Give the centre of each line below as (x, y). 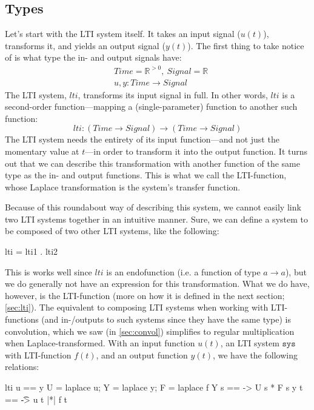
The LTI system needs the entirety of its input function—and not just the (142, 139)
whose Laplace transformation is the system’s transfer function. (123, 187)
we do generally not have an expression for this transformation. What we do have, (157, 284)
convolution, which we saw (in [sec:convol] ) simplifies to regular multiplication (150, 331)
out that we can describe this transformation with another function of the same (152, 163)
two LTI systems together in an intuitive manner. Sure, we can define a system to (156, 219)
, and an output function (142, 355)
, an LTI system (250, 343)
